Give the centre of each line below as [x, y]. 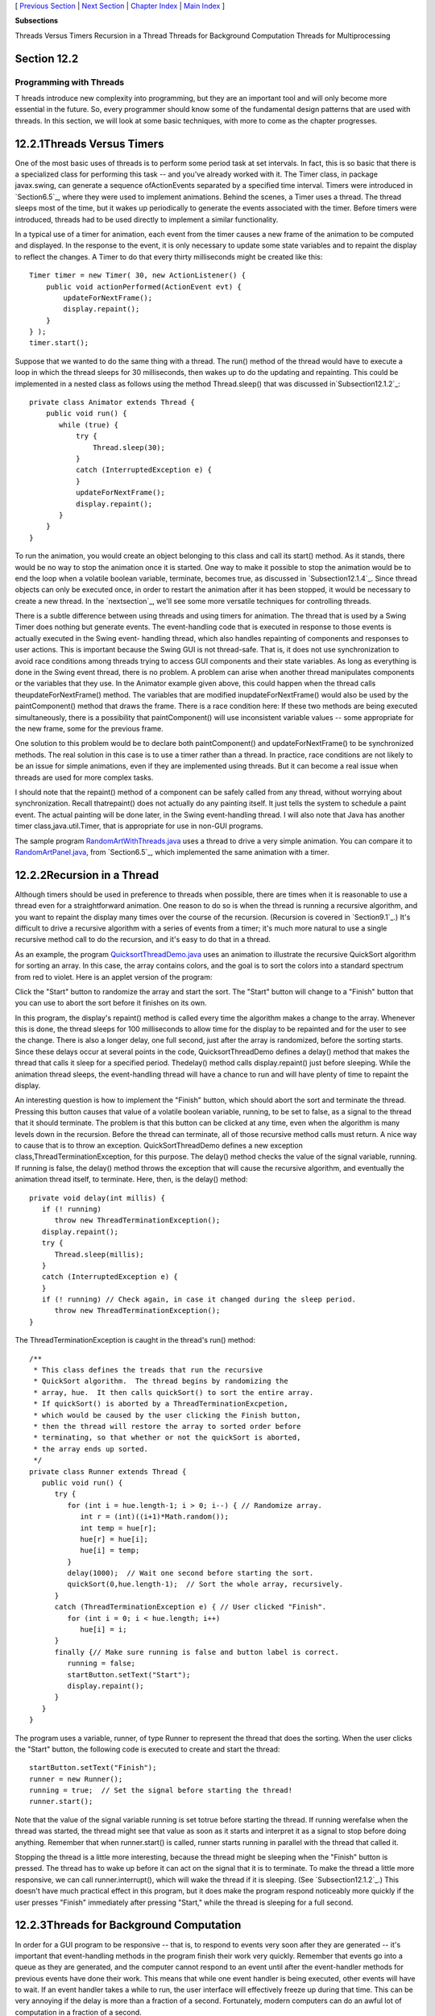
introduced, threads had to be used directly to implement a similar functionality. [147, 219]
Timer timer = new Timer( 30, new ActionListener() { [137, 275]
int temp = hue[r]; [118, 1528]
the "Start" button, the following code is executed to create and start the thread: [147, 1749]
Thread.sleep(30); [129, 447]
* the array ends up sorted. [91, 1449]
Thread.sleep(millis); [99, 1254]
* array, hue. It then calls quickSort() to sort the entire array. [174, 1392]
